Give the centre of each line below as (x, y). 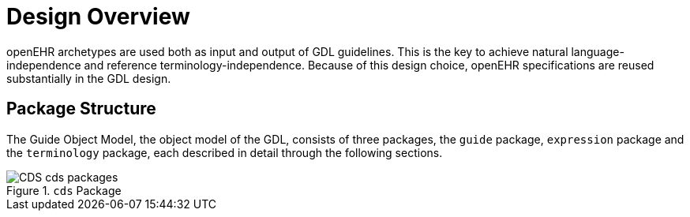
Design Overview (98, 17)
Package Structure (81, 109)
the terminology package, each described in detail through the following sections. (225, 152)
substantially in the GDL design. (89, 78)
